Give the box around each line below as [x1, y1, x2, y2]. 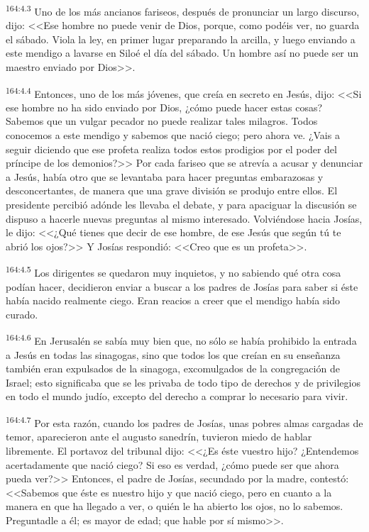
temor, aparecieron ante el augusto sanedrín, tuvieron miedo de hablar [6, 429, 312, 444]
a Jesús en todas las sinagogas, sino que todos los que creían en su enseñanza [6, 347, 341, 362]
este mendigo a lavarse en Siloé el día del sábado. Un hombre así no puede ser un [6, 45, 359, 60]
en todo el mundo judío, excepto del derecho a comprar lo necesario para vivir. [6, 389, 348, 404]
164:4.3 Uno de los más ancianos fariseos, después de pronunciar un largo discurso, [6, 2, 360, 18]
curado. [6, 306, 38, 321]
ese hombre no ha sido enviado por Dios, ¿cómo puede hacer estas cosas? [6, 99, 323, 114]
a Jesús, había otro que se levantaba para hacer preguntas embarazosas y [6, 169, 324, 184]
